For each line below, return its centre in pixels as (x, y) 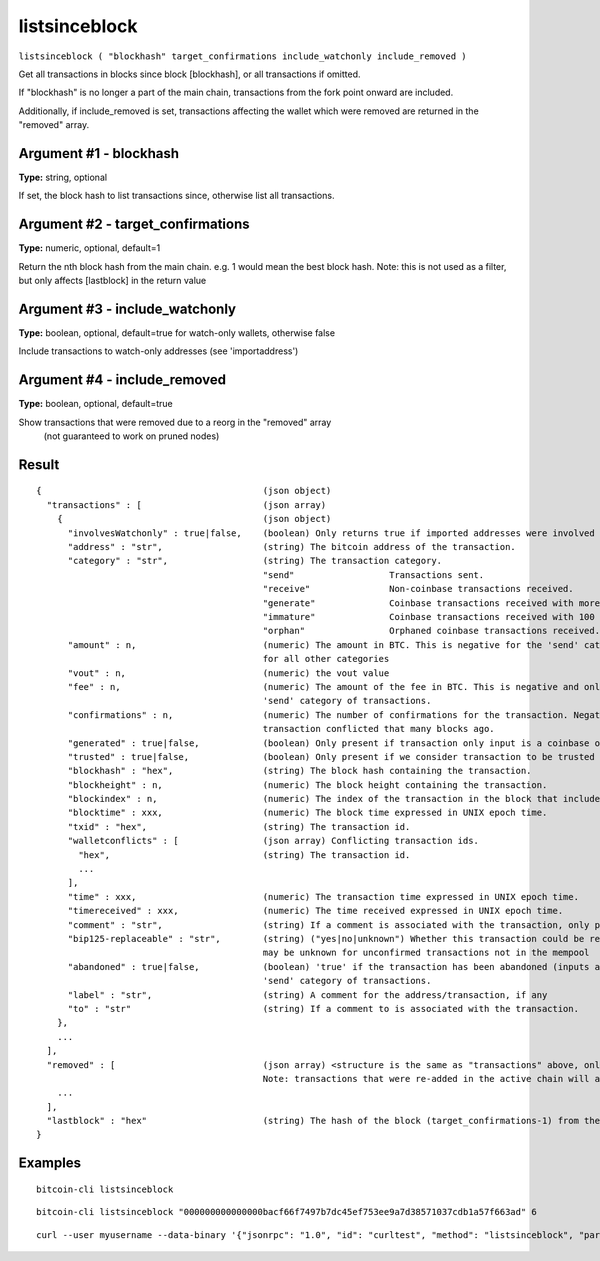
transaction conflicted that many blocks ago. (378, 729)
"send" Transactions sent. (373, 574)
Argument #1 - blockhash (99, 153)
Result (39, 464)
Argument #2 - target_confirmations (134, 224)
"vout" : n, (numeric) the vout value (228, 673)
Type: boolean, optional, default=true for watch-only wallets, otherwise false (176, 333)
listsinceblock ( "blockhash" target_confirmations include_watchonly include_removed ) (242, 56)
